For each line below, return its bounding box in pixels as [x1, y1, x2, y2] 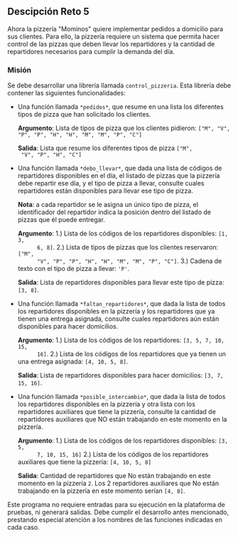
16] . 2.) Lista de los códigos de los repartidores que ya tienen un [36, 350, 226, 358]
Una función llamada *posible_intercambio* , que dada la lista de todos [17, 393, 226, 401]
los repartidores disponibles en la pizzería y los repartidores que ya [17, 307, 215, 316]
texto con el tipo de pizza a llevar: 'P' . [17, 265, 130, 273]
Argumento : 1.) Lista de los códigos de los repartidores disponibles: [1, [17, 229, 229, 238]
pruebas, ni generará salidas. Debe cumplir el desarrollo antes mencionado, [7, 508, 229, 516]
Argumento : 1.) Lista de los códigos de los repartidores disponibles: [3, [17, 437, 229, 445]
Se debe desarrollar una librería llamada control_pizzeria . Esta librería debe [7, 81, 232, 90]
